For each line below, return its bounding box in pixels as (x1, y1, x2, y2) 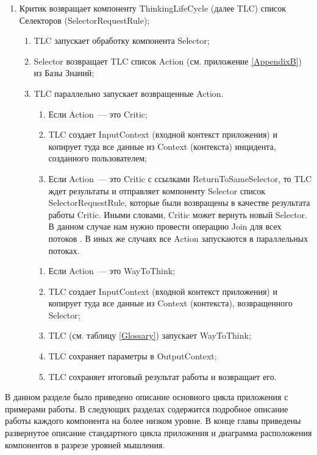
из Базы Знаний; (34, 66, 94, 79)
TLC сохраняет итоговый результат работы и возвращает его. (48, 370, 277, 383)
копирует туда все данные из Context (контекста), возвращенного (48, 297, 293, 309)
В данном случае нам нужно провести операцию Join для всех (48, 220, 282, 233)
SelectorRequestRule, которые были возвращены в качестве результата (48, 196, 310, 209)
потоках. (48, 244, 80, 256)
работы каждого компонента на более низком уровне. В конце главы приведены (5, 414, 301, 427)
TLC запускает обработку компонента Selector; (34, 34, 210, 47)
